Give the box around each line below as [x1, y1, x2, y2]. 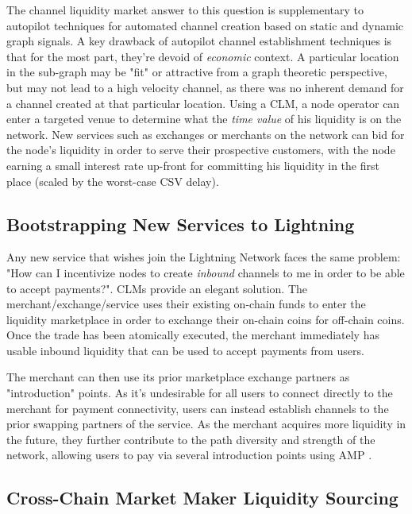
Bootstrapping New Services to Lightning [6, 211, 355, 236]
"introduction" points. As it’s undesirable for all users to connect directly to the [6, 385, 393, 401]
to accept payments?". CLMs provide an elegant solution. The [6, 280, 308, 296]
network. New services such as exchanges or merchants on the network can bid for [6, 126, 405, 142]
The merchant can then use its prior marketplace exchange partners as [6, 369, 350, 385]
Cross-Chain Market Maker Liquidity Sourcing [6, 485, 399, 510]
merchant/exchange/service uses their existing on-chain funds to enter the [6, 296, 366, 312]
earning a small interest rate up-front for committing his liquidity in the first [6, 157, 379, 173]
